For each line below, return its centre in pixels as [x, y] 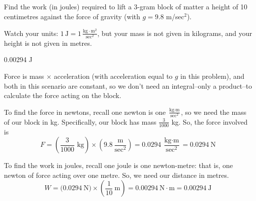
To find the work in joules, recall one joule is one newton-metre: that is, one [119, 165]
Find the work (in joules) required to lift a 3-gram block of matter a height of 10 [126, 7]
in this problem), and [212, 76]
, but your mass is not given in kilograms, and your [175, 33]
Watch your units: [31, 33]
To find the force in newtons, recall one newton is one [85, 112]
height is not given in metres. [48, 43]
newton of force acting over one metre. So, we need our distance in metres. [116, 175]
